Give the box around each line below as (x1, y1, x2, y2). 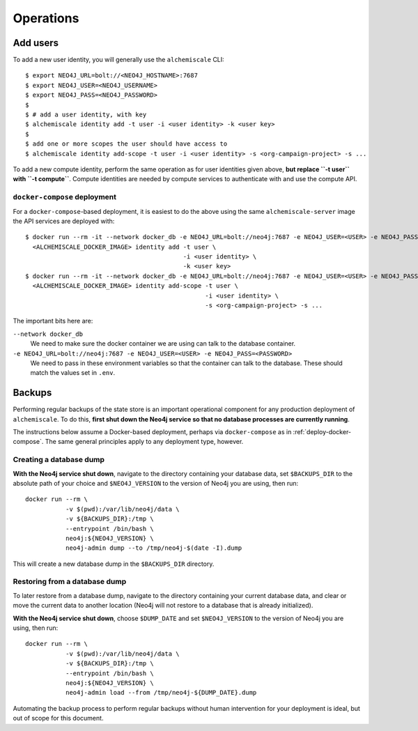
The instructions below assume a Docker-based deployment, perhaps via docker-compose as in (13, 428, 292, 436)
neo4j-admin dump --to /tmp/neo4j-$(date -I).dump (65, 544, 242, 552)
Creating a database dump (13, 455, 104, 465)
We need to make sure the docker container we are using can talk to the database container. (30, 339, 296, 348)
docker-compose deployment (13, 192, 117, 202)
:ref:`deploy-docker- (293, 428, 352, 436)
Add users (13, 37, 59, 49)
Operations (13, 10, 79, 26)
